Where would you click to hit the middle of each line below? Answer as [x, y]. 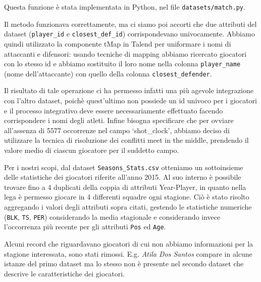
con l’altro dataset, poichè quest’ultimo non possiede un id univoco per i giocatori [130, 100]
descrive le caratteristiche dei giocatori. [65, 273]
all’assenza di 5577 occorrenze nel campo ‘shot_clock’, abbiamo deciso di [117, 130]
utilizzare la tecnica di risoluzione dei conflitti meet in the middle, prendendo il [126, 140]
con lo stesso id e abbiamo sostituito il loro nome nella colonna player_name [122, 64]
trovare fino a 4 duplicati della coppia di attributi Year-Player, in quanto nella [125, 187]
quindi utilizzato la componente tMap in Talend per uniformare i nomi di [118, 43]
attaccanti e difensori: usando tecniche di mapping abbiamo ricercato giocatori [125, 53]
